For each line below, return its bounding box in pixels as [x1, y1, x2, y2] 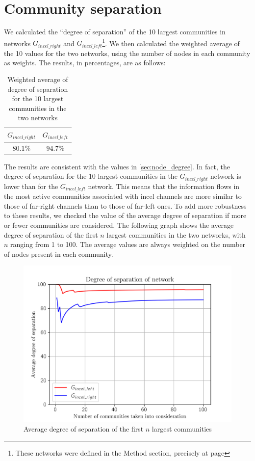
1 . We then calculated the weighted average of [102, 36, 240, 48]
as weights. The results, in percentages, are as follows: [4, 57, 166, 68]
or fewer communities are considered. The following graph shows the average [4, 220, 234, 230]
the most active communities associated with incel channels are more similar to [4, 191, 242, 201]
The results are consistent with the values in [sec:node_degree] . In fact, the [4, 161, 230, 171]
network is [210, 171, 241, 181]
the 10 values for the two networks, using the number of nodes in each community [4, 48, 251, 58]
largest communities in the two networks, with [106, 229, 246, 240]
